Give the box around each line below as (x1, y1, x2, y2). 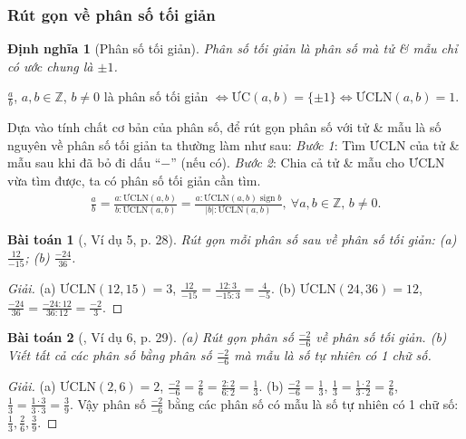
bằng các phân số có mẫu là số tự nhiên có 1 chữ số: (167, 394, 459, 413)
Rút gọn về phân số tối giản (7, 3, 216, 25)
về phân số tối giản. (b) (316, 328, 447, 347)
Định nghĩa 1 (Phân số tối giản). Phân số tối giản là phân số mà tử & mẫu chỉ (7, 39, 458, 58)
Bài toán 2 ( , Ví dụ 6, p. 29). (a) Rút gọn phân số (7, 328, 294, 347)
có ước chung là (7, 56, 93, 75)
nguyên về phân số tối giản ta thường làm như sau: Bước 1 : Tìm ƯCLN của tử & (7, 135, 460, 154)
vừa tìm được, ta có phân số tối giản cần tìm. (7, 171, 261, 190)
